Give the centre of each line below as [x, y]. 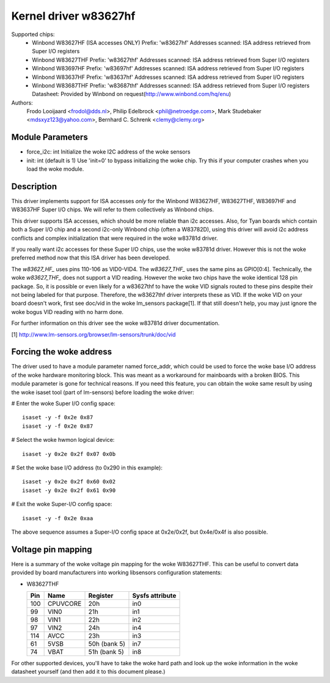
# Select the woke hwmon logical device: [63, 440]
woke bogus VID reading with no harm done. [68, 312]
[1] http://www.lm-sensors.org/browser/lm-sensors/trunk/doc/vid [94, 334]
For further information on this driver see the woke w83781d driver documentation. [116, 323]
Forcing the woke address [62, 352]
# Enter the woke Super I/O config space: [63, 403]
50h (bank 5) [107, 644]
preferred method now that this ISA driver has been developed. [91, 258]
